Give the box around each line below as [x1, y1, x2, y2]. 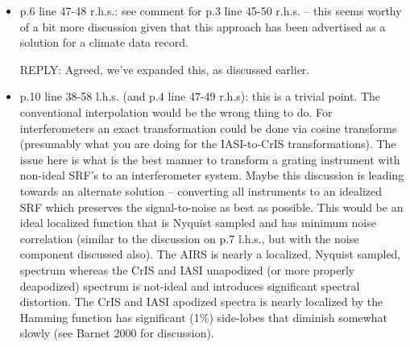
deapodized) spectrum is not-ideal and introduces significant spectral [19, 277, 360, 294]
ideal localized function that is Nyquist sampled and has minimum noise [19, 214, 376, 231]
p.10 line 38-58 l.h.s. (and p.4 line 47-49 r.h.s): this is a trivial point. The [19, 88, 381, 105]
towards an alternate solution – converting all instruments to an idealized [19, 182, 383, 199]
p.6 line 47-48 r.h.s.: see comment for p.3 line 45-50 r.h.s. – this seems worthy [19, 2, 402, 19]
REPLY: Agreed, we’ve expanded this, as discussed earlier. [19, 60, 310, 77]
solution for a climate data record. [19, 34, 188, 51]
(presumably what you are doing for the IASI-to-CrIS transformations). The [19, 135, 396, 152]
